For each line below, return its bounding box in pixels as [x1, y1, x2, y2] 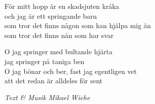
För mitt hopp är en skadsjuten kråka [4, 1, 119, 11]
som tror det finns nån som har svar [4, 30, 114, 40]
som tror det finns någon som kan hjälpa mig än [4, 20, 151, 31]
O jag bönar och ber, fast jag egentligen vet [4, 66, 137, 76]
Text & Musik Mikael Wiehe [4, 92, 90, 102]
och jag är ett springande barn [4, 10, 97, 21]
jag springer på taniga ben [4, 56, 85, 66]
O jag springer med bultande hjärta [4, 46, 113, 57]
